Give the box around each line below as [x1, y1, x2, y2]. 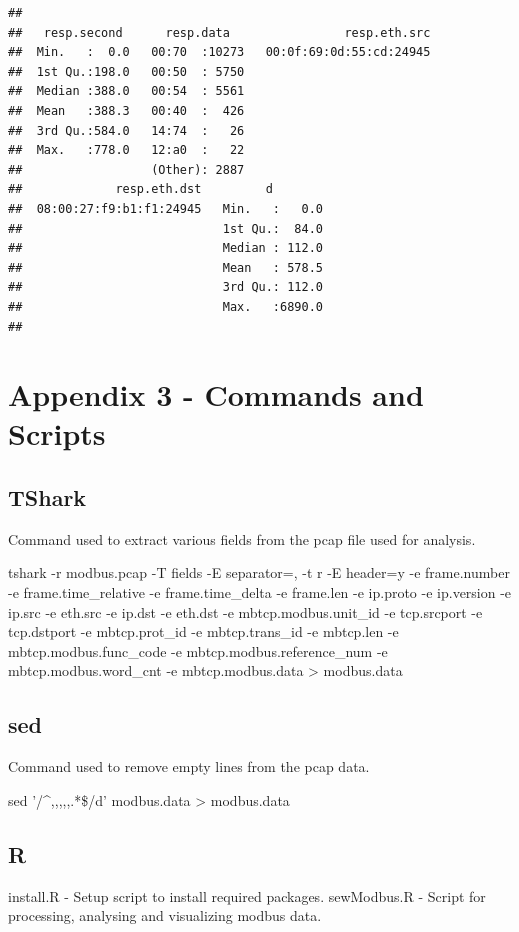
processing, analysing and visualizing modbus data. [8, 905, 322, 926]
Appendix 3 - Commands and [8, 374, 424, 415]
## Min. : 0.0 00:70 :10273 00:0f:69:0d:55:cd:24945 [8, 45, 431, 60]
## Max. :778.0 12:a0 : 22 [8, 143, 245, 158]
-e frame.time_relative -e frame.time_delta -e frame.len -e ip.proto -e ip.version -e [8, 582, 512, 603]
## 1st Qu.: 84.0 [8, 221, 323, 236]
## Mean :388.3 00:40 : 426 [8, 103, 245, 118]
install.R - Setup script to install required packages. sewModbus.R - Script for [8, 885, 486, 906]
